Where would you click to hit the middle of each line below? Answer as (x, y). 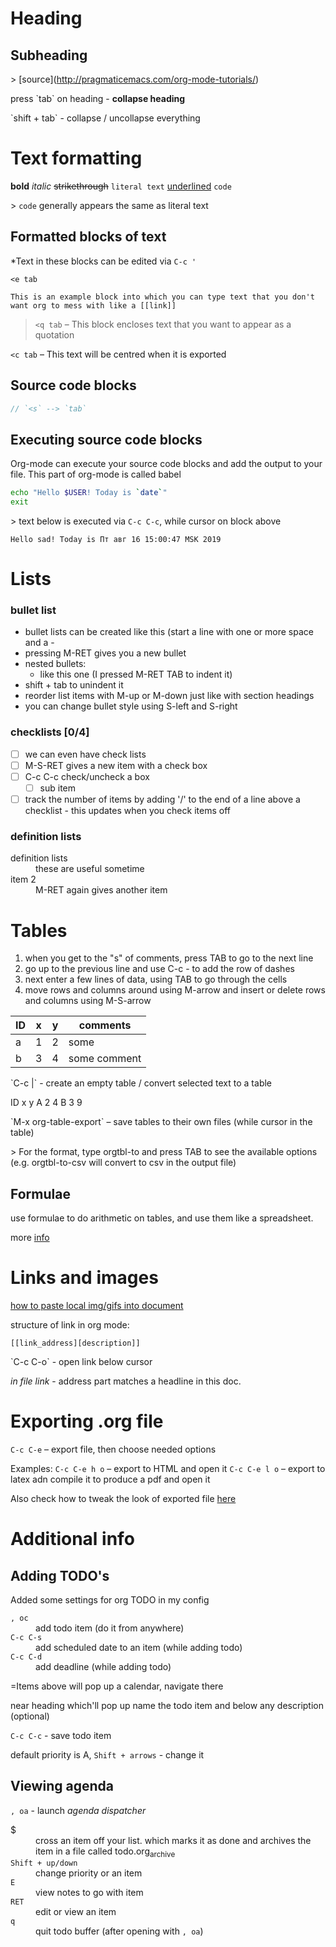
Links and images (84, 1278)
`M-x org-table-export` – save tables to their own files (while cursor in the (161, 1122)
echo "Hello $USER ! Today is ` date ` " (89, 493)
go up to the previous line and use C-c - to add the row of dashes (159, 969)
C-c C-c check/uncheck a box (87, 776)
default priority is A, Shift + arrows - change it (107, 1755)
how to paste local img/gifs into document (97, 1306)
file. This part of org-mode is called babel (96, 474)
